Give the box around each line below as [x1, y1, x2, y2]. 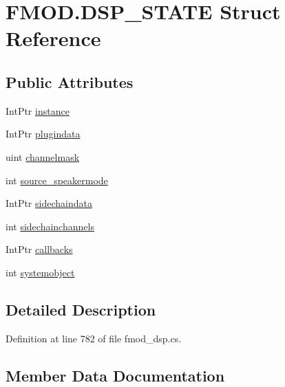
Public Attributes [6, 71, 134, 92]
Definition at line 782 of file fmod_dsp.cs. [6, 331, 182, 345]
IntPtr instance [6, 103, 70, 118]
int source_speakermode [6, 173, 108, 187]
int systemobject [6, 265, 75, 279]
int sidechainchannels [6, 219, 94, 233]
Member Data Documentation [6, 364, 225, 386]
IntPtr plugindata [6, 126, 81, 141]
